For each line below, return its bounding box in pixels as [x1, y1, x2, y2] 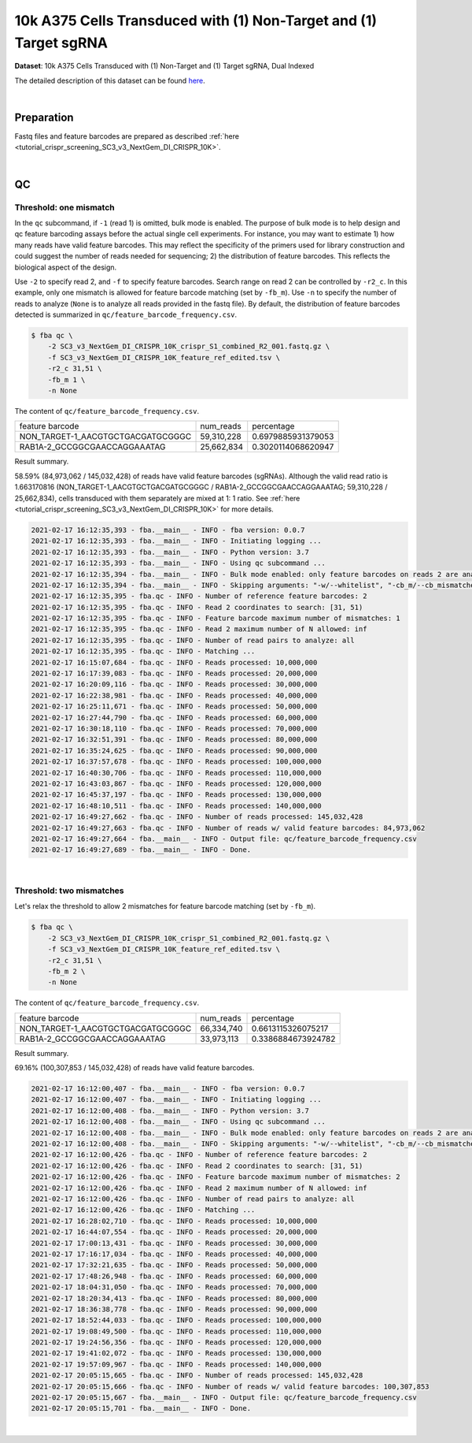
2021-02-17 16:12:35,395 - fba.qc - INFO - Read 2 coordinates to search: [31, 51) [31, 603, 363, 612]
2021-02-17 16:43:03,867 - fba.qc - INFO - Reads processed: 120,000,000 [31, 779, 322, 788]
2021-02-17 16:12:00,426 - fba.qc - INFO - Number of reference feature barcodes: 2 [31, 1151, 367, 1159]
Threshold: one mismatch [14, 202, 116, 213]
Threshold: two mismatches [14, 885, 124, 896]
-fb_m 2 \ [47, 966, 86, 976]
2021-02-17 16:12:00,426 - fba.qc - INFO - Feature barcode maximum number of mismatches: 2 [31, 1173, 400, 1181]
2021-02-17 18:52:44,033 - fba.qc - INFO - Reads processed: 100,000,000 [31, 1316, 322, 1325]
